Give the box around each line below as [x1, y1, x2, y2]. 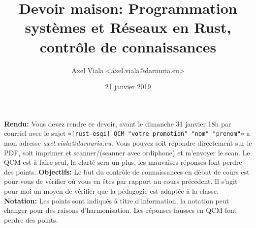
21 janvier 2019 [105, 81, 151, 92]
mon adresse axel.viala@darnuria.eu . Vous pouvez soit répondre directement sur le [4, 137, 252, 148]
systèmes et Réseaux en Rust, [25, 17, 231, 37]
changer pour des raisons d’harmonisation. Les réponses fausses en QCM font [4, 205, 237, 215]
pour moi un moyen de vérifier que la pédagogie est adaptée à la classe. [4, 185, 219, 196]
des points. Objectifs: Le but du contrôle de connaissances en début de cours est [4, 166, 250, 177]
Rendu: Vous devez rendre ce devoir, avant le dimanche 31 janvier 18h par [4, 118, 231, 128]
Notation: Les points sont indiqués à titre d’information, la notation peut [4, 195, 229, 205]
